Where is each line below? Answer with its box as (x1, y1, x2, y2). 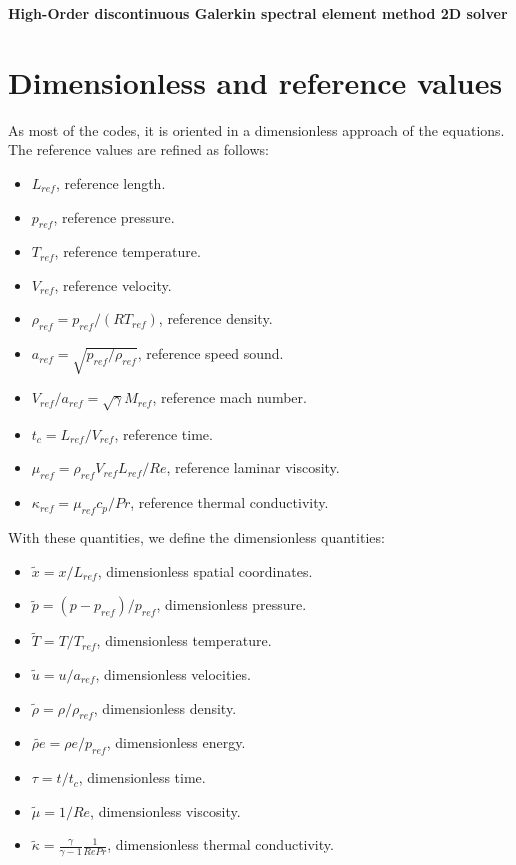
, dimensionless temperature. (96, 630, 272, 651)
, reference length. (55, 172, 166, 193)
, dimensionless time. (78, 767, 206, 788)
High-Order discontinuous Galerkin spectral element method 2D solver (8, 3, 508, 23)
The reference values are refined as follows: (8, 139, 269, 160)
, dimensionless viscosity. (90, 800, 241, 821)
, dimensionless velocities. (95, 664, 251, 684)
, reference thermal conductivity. (130, 492, 329, 513)
